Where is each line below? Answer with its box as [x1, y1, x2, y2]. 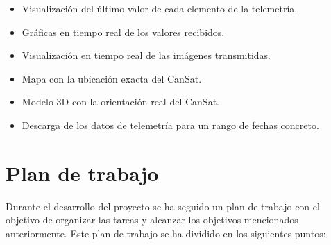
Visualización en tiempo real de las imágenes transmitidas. [22, 48, 271, 62]
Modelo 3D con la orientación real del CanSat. [22, 94, 219, 109]
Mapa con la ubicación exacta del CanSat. [22, 71, 202, 85]
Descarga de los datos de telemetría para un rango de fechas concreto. [22, 117, 319, 132]
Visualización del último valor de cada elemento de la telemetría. [22, 1, 298, 15]
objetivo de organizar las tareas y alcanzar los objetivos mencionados [6, 212, 298, 227]
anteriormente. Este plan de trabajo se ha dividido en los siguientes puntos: [6, 226, 326, 240]
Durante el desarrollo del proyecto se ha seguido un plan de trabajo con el [6, 198, 320, 213]
